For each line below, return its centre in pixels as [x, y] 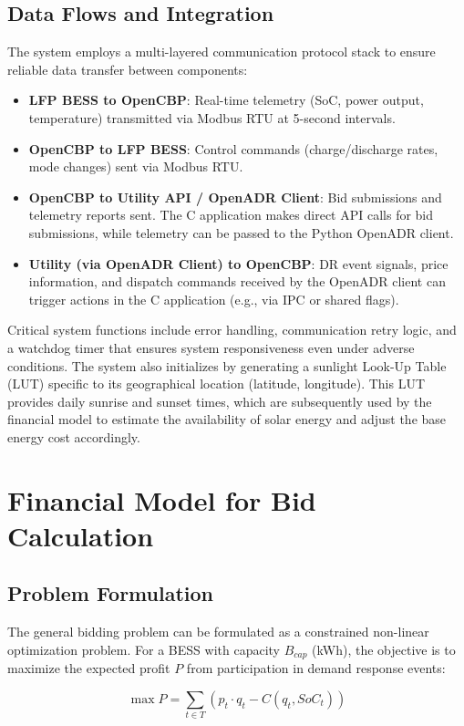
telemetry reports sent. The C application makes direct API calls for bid [231, 215]
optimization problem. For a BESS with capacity [144, 649]
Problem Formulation [110, 593]
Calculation [81, 535]
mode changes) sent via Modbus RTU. [136, 166]
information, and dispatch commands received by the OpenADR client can [237, 281]
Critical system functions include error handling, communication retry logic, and [232, 330]
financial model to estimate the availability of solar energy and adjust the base [227, 419]
